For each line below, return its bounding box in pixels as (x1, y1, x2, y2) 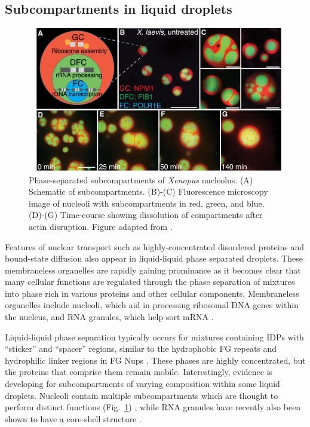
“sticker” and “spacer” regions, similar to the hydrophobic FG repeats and (5, 342, 277, 355)
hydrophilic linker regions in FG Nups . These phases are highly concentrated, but (5, 354, 306, 366)
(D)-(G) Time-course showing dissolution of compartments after (29, 208, 263, 221)
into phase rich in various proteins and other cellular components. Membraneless (5, 287, 299, 299)
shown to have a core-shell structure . (5, 412, 142, 425)
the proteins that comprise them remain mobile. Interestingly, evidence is (5, 365, 273, 378)
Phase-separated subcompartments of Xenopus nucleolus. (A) (29, 173, 253, 186)
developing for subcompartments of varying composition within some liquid (5, 377, 280, 390)
